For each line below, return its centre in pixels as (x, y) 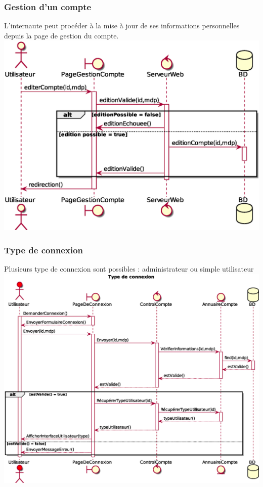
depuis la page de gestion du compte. (61, 35)
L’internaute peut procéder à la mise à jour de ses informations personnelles (122, 26)
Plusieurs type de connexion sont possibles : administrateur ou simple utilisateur (129, 269)
